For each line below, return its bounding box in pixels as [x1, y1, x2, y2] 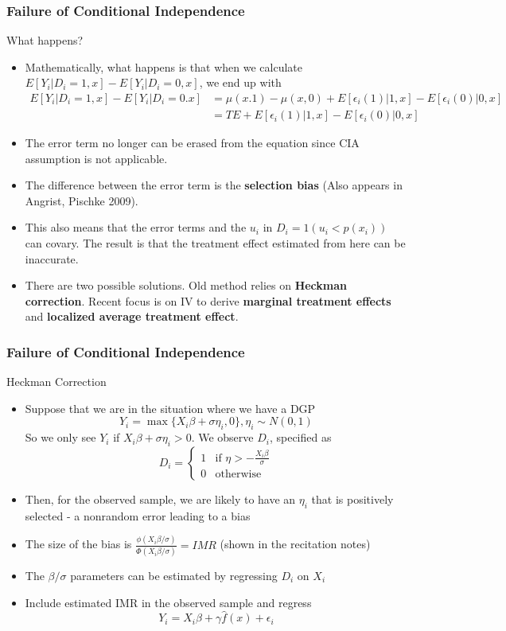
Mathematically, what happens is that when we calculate [25, 58, 303, 75]
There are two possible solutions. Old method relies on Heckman [25, 277, 347, 294]
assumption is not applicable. [25, 150, 168, 166]
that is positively [311, 491, 394, 507]
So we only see [25, 429, 96, 446]
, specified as [269, 429, 332, 446]
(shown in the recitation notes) [220, 536, 371, 552]
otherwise [215, 469, 262, 481]
